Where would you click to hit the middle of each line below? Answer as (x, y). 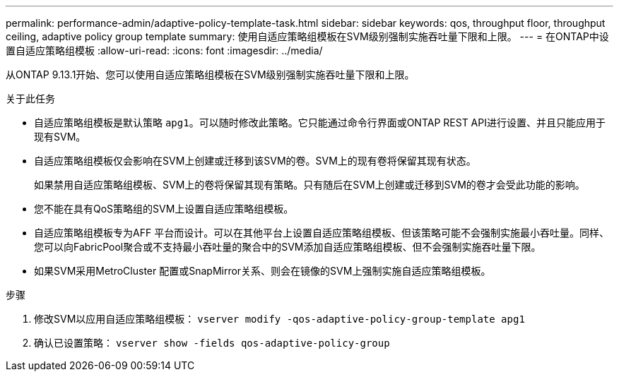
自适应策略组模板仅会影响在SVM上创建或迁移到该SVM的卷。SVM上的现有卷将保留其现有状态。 (255, 161)
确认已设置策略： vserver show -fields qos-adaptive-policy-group (212, 343)
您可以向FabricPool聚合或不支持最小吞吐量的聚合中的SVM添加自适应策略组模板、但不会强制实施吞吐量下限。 (288, 247)
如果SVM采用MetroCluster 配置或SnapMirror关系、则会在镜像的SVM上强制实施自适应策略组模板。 (263, 271)
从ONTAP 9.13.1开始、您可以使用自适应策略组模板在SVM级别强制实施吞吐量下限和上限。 (210, 74)
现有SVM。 (60, 137)
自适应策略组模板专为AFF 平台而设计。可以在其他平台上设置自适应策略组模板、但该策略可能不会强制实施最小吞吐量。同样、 (322, 233)
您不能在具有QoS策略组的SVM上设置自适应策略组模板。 (164, 209)
